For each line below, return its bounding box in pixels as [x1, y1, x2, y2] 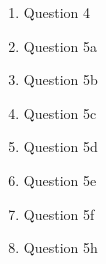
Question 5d [23, 136, 98, 157]
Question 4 [23, 2, 90, 22]
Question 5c [23, 102, 97, 123]
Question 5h [23, 237, 98, 258]
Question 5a [23, 35, 97, 56]
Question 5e [23, 169, 97, 190]
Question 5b [23, 69, 98, 90]
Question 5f [23, 203, 95, 224]
